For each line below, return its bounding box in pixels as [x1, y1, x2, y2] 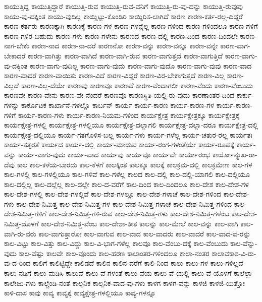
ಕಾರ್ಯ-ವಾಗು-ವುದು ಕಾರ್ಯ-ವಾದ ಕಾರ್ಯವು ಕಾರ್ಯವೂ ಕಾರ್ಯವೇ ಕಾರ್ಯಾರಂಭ [18, 149, 211, 159]
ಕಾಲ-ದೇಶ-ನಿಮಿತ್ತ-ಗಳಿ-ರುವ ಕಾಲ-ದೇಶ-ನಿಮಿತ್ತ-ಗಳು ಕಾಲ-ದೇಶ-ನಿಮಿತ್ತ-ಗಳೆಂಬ [48, 208, 229, 219]
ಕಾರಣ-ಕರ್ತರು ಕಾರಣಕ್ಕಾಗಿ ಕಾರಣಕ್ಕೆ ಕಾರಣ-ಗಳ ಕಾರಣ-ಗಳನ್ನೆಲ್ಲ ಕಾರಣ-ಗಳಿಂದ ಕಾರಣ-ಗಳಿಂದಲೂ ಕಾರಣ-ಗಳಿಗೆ [4, 21, 258, 31]
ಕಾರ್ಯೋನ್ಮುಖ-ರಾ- [212, 149, 257, 159]
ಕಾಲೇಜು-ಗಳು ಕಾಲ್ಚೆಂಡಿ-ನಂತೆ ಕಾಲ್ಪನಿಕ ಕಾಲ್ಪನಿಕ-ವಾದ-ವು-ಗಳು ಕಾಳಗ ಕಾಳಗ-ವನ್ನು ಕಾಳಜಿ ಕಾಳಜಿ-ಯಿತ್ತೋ [4, 277, 245, 288]
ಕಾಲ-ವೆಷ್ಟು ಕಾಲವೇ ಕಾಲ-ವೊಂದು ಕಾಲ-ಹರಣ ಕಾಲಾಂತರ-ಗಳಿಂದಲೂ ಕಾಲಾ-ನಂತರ [19, 248, 209, 258]
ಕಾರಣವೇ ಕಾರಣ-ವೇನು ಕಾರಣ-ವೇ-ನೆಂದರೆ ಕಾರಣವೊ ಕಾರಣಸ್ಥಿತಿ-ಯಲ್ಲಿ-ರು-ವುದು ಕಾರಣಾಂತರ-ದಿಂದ [4, 90, 235, 100]
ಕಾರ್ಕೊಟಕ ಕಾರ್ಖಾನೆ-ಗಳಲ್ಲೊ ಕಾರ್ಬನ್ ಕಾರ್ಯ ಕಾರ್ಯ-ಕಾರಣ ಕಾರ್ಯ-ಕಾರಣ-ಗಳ [21, 99, 215, 110]
